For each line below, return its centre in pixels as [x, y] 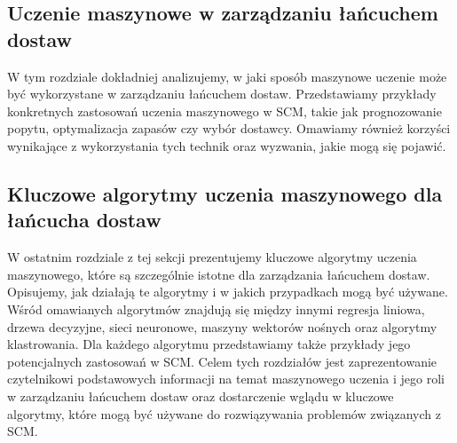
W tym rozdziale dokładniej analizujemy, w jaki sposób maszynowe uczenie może [227, 76]
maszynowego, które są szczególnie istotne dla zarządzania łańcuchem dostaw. [219, 274]
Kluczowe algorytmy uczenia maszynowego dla [225, 193]
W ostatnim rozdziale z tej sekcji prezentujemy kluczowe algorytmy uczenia [212, 257]
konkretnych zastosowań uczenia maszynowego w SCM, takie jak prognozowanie [225, 111]
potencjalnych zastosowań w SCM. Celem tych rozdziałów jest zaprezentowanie [222, 361]
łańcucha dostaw [84, 220]
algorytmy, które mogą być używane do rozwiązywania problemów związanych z [224, 413]
